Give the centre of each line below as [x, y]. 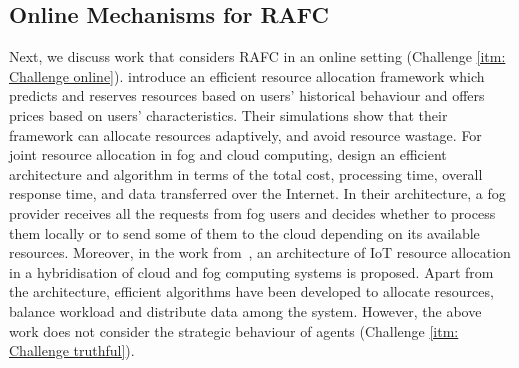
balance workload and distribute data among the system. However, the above [245, 310]
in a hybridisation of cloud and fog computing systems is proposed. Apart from [251, 271]
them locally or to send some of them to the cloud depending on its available [244, 232]
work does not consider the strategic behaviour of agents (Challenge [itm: [234, 330]
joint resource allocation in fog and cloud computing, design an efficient [228, 154]
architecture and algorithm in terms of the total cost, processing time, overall [246, 173]
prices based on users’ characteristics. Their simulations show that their [228, 114]
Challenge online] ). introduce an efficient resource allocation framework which [247, 75]
